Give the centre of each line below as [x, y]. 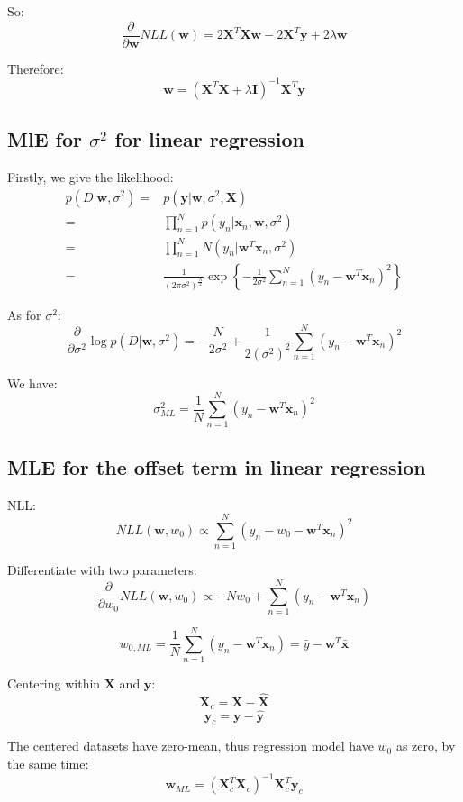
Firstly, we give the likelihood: [91, 176]
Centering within [54, 684]
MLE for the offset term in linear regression [217, 466]
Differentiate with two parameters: [102, 570]
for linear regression [210, 139]
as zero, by [426, 746]
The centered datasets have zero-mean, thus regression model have [191, 746]
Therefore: [36, 68]
